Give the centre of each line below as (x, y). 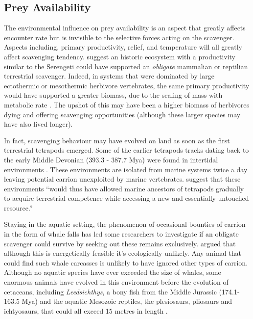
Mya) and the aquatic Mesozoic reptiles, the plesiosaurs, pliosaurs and (127, 301)
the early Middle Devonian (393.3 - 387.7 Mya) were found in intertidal (111, 159)
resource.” (18, 207)
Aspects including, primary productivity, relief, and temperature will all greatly (123, 47)
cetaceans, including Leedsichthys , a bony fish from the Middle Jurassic (110, 291)
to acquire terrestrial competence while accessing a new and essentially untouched (126, 198)
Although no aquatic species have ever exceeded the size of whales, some (113, 272)
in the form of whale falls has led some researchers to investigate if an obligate (121, 234)
